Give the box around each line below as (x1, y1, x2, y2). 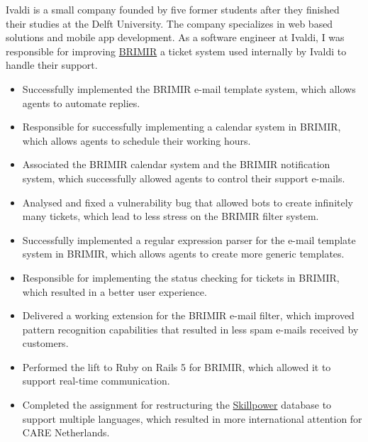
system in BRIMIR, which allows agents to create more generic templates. (22, 246, 345, 261)
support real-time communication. (22, 373, 170, 388)
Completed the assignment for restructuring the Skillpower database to (22, 397, 332, 412)
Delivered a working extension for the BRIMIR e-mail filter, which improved (22, 308, 355, 323)
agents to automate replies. (22, 95, 140, 110)
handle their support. (6, 57, 98, 72)
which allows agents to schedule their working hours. (22, 133, 251, 148)
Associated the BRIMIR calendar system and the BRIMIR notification (22, 157, 330, 172)
